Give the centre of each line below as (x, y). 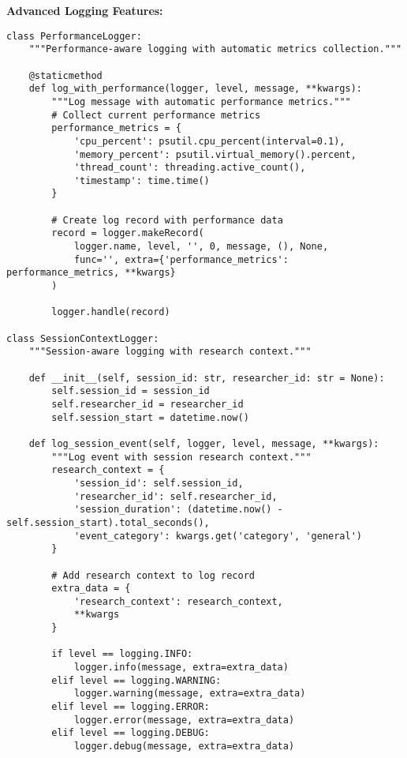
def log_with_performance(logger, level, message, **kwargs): (196, 89)
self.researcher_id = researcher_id (147, 404)
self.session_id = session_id (131, 391)
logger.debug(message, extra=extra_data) (184, 747)
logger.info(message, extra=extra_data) (181, 668)
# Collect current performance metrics (156, 115)
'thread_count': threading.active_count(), (190, 168)
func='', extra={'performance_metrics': (181, 259)
